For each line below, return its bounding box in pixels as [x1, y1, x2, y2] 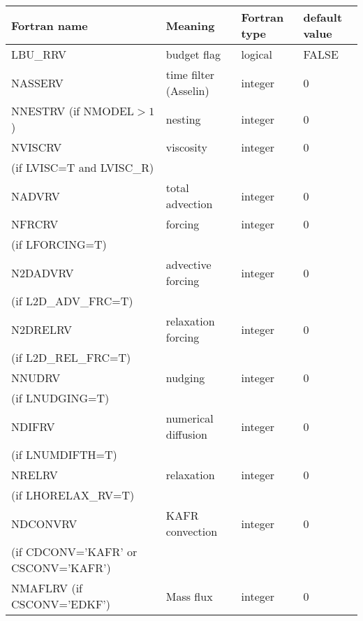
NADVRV [11, 187, 60, 204]
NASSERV [11, 74, 64, 91]
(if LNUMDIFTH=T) [11, 446, 117, 462]
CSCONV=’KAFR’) [11, 560, 111, 576]
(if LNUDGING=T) [11, 390, 110, 406]
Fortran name [11, 17, 88, 34]
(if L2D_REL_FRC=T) [11, 349, 131, 365]
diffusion [165, 426, 207, 442]
